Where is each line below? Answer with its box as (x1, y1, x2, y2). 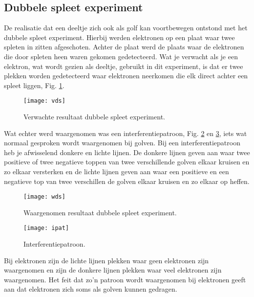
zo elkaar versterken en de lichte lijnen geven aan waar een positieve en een (4, 166, 229, 176)
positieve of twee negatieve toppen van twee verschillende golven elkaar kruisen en (4, 157, 250, 167)
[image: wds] (23, 193, 65, 201)
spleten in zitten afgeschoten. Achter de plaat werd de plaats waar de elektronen (4, 42, 244, 52)
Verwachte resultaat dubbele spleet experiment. (23, 112, 165, 122)
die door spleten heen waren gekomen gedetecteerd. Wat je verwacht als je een (4, 51, 238, 61)
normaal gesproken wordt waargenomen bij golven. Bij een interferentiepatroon (4, 137, 240, 148)
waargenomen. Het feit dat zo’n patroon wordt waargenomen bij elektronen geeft (4, 274, 246, 284)
